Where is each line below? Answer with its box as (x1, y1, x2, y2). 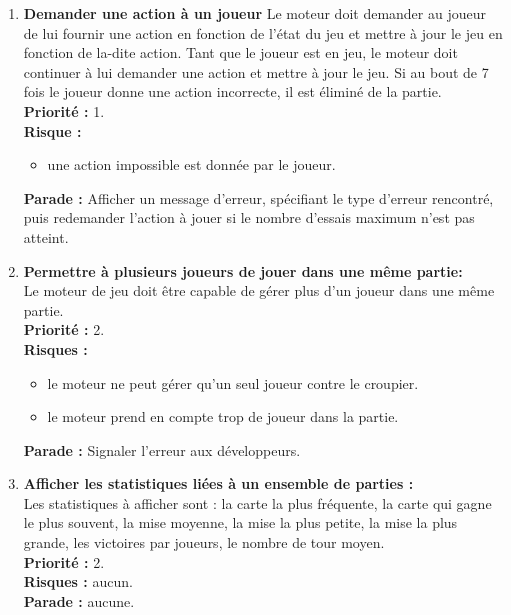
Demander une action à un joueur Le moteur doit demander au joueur (23, 3, 486, 23)
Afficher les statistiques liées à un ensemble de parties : (23, 473, 414, 494)
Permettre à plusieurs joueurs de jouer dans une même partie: (23, 260, 463, 281)
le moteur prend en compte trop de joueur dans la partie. (47, 406, 399, 427)
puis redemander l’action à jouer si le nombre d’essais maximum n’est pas (23, 207, 475, 228)
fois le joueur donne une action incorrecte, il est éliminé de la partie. (23, 81, 442, 102)
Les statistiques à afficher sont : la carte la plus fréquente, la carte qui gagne (23, 492, 492, 513)
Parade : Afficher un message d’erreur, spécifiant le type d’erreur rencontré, (23, 187, 494, 208)
